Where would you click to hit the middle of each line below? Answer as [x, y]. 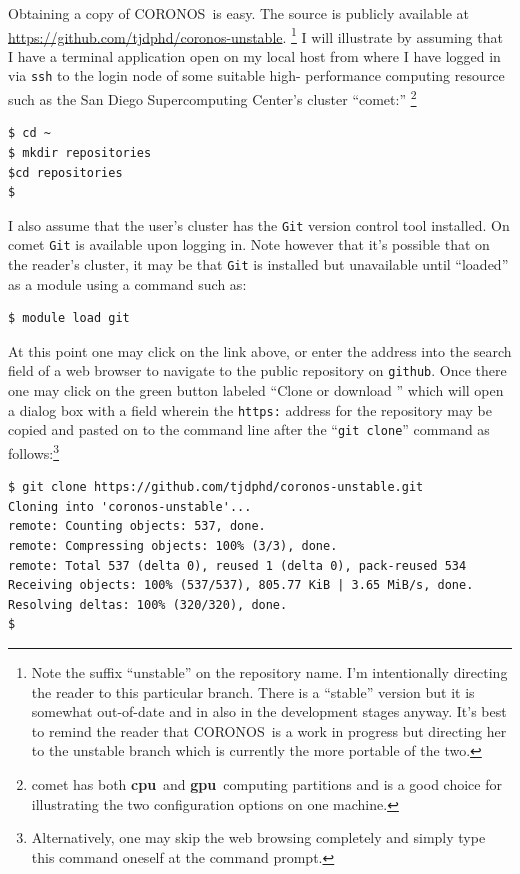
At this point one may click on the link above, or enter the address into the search [260, 350]
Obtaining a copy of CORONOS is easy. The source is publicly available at [238, 13]
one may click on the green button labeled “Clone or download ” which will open [256, 390]
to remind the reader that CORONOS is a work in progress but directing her [269, 730]
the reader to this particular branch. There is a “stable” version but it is [253, 691]
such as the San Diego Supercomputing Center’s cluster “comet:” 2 [212, 97]
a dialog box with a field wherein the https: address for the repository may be [250, 409]
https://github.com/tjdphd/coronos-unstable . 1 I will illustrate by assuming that [255, 35]
